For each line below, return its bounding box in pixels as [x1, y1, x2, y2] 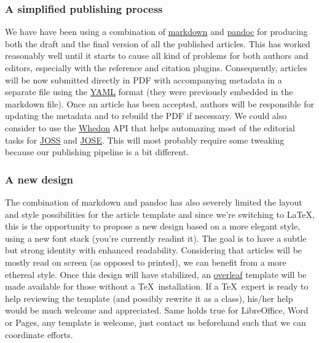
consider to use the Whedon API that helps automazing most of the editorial [5, 121, 295, 134]
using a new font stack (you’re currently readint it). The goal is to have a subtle [5, 231, 307, 244]
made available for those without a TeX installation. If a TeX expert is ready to [5, 280, 309, 293]
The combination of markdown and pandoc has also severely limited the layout [5, 195, 302, 208]
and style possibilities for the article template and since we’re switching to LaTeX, [5, 207, 315, 220]
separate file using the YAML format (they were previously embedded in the [5, 85, 293, 98]
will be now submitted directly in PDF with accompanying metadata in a [5, 73, 282, 86]
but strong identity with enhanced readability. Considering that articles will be [5, 244, 302, 256]
